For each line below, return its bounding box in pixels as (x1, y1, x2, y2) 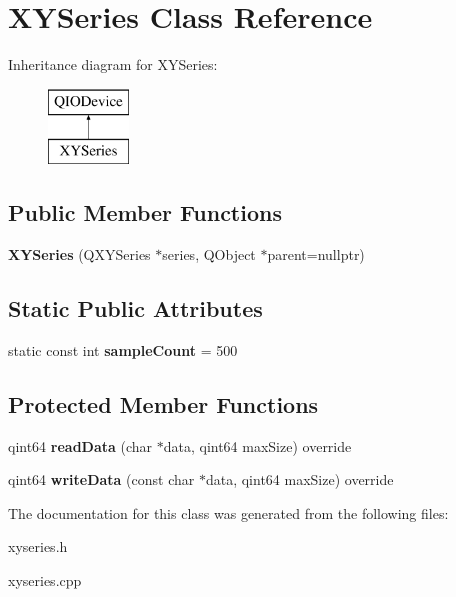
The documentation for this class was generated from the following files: (8, 502, 449, 523)
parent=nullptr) (267, 244, 365, 265)
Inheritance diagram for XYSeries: (8, 54, 218, 75)
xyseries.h (8, 536, 68, 557)
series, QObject (162, 244, 256, 265)
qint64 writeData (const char (8, 469, 195, 490)
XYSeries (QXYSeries (8, 244, 151, 265)
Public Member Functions (8, 197, 282, 228)
